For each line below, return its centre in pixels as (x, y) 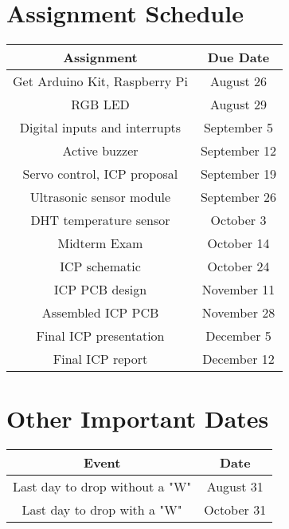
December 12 (238, 359)
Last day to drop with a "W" (102, 510)
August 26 (238, 81)
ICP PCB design (100, 290)
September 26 (238, 197)
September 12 (238, 151)
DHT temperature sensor (100, 220)
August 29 (238, 105)
